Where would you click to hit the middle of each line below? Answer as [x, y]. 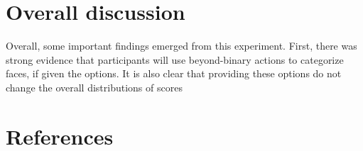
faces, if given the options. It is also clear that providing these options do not [174, 73]
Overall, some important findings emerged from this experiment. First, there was [181, 46]
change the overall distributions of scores [94, 87]
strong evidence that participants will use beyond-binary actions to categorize [175, 59]
